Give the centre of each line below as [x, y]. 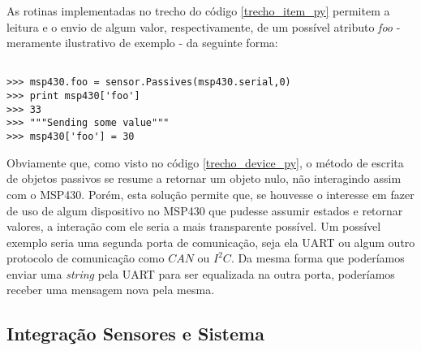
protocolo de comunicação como [86, 258]
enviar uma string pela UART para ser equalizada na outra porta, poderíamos [201, 273]
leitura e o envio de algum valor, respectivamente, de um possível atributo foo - [204, 26]
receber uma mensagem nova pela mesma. [111, 290]
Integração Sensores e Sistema [135, 334]
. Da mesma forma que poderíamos [318, 258]
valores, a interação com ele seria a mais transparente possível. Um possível [194, 226]
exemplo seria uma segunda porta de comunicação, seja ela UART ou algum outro [211, 242]
